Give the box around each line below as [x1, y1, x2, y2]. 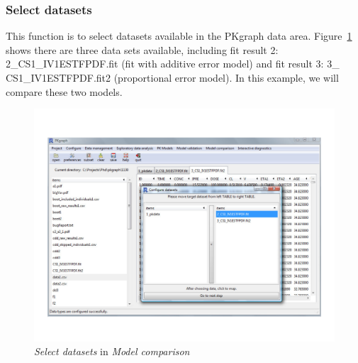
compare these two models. [6, 84, 123, 99]
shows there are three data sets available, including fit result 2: [6, 42, 279, 57]
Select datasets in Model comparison [34, 344, 190, 359]
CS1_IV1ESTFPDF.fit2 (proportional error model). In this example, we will [6, 70, 339, 85]
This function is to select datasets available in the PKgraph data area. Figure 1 [6, 28, 352, 43]
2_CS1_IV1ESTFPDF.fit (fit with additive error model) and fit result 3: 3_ [6, 56, 340, 71]
